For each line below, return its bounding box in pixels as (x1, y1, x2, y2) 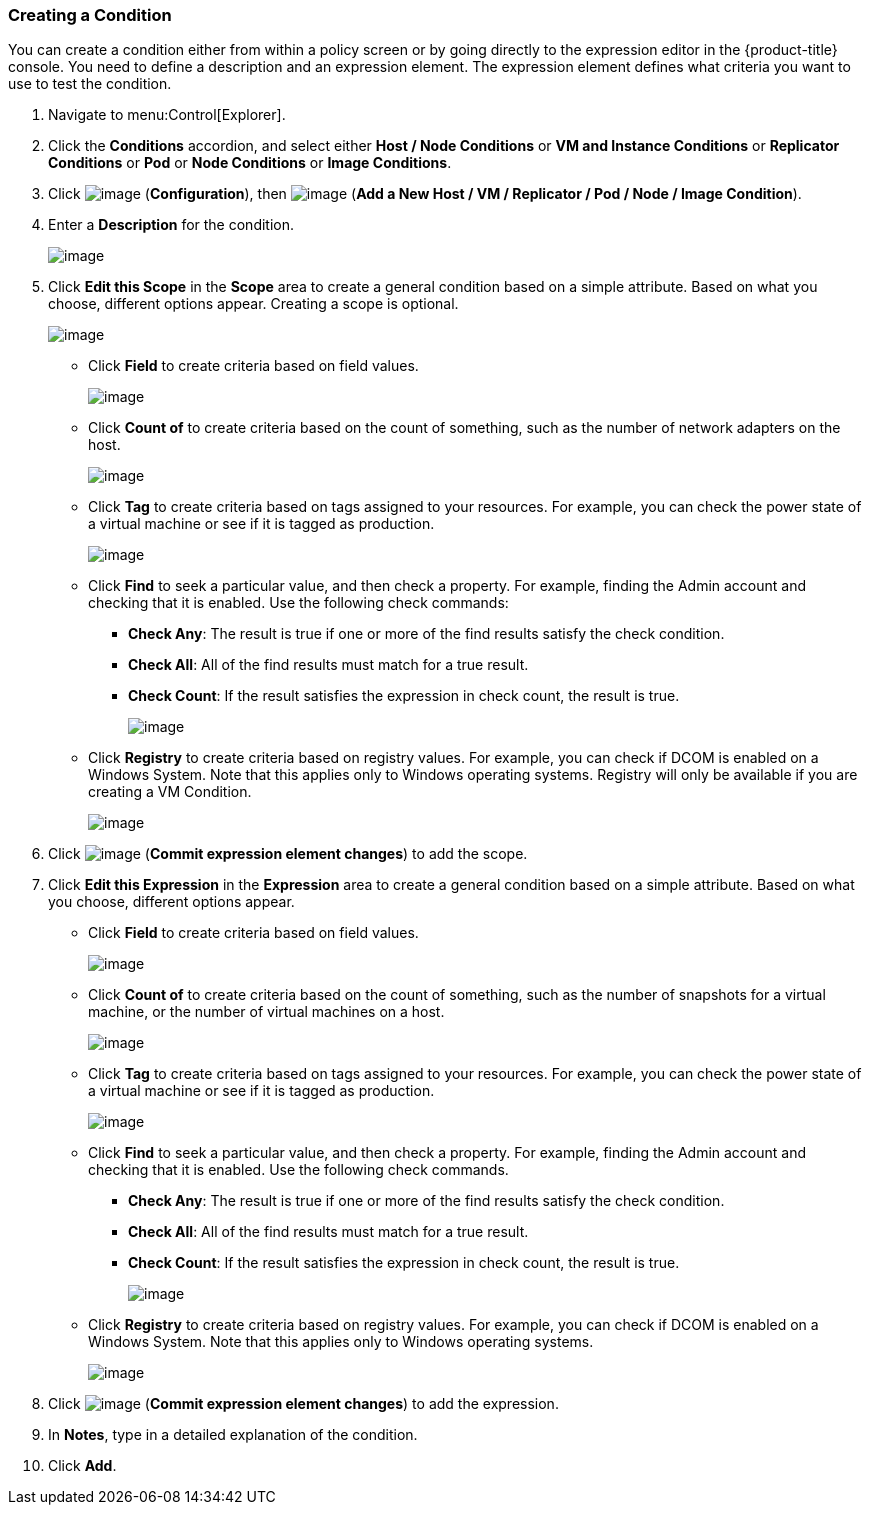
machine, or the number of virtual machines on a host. (88, 1003, 445, 1021)
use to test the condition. (8, 75, 172, 93)
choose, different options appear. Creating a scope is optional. (48, 295, 459, 313)
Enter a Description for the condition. (48, 216, 295, 234)
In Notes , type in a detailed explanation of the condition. (48, 1426, 418, 1444)
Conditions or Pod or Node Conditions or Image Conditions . (48, 154, 452, 172)
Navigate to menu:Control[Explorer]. (48, 106, 286, 124)
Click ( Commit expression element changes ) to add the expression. (48, 1395, 559, 1413)
